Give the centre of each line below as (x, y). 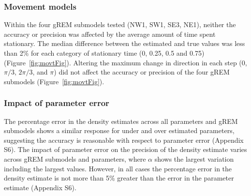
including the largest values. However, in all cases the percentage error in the (118, 168)
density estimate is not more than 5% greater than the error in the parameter (119, 178)
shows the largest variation (194, 158)
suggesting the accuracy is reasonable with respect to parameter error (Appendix (124, 140)
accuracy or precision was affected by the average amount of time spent (110, 34)
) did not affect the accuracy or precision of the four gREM (142, 72)
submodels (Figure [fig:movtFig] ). (54, 81)
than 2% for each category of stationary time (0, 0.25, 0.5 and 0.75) (104, 53)
